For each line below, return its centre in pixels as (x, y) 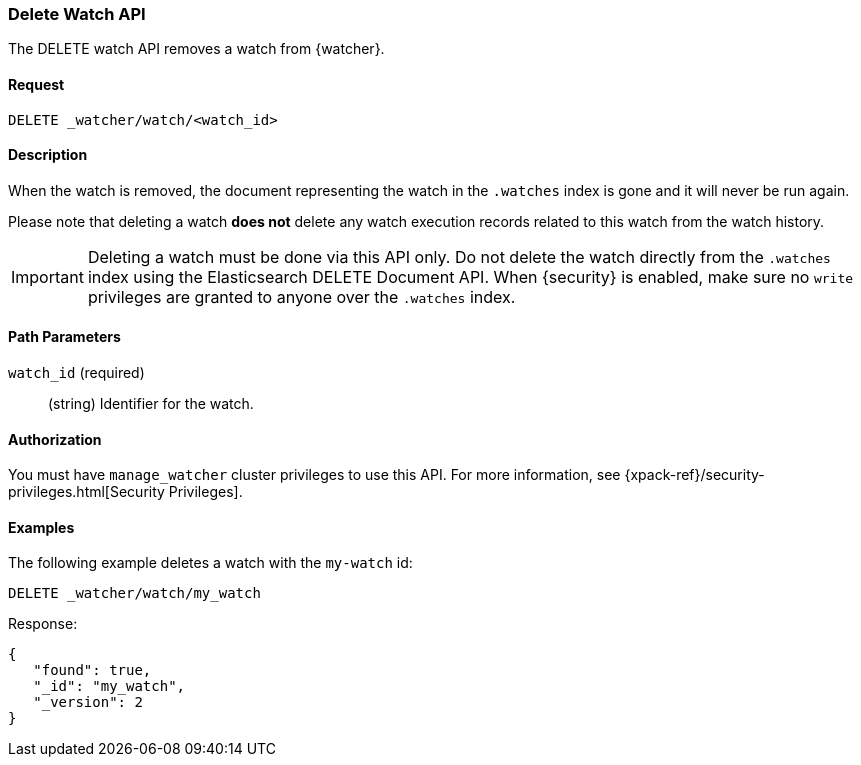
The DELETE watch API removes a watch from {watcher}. (196, 49)
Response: (43, 624)
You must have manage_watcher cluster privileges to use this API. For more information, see (314, 475)
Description (48, 155)
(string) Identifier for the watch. (151, 404)
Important (47, 276)
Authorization (55, 439)
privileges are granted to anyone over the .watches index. (301, 296)
